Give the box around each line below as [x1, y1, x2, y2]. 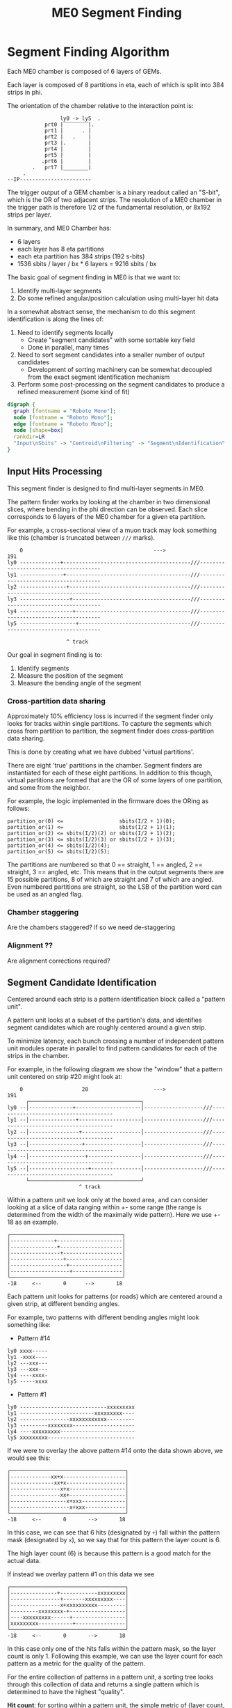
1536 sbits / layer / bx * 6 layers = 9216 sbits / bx [17, 259, 157, 267]
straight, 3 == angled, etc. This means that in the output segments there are [7, 868, 224, 876]
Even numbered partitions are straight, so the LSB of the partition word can [7, 883, 222, 891]
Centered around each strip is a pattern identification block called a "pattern [7, 995, 226, 1004]
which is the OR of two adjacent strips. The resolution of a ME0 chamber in [7, 195, 222, 203]
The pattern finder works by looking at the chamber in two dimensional [7, 497, 210, 506]
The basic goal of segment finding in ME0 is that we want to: [7, 273, 181, 281]
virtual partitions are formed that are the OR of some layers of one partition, [7, 776, 224, 784]
